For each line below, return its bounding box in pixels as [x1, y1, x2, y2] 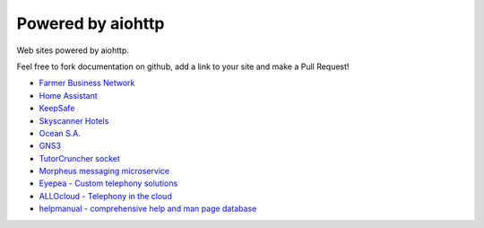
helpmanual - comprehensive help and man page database [39, 203, 257, 215]
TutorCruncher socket [39, 153, 120, 163]
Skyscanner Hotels [39, 115, 109, 126]
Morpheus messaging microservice [39, 166, 170, 177]
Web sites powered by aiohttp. [16, 45, 130, 56]
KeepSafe [39, 103, 75, 114]
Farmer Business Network [39, 77, 135, 89]
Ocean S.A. [39, 127, 81, 138]
